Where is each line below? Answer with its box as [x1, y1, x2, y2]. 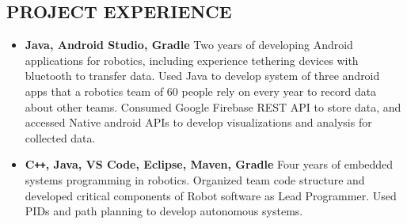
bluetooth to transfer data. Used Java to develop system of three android [25, 67, 380, 84]
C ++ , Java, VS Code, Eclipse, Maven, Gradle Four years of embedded [25, 156, 394, 173]
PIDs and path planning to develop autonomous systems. [25, 203, 303, 219]
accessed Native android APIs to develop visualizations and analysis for [25, 114, 372, 131]
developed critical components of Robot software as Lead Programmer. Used [25, 187, 397, 203]
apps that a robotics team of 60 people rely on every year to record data [25, 82, 377, 99]
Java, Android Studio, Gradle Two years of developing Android [25, 36, 353, 53]
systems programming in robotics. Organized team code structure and [25, 172, 365, 188]
